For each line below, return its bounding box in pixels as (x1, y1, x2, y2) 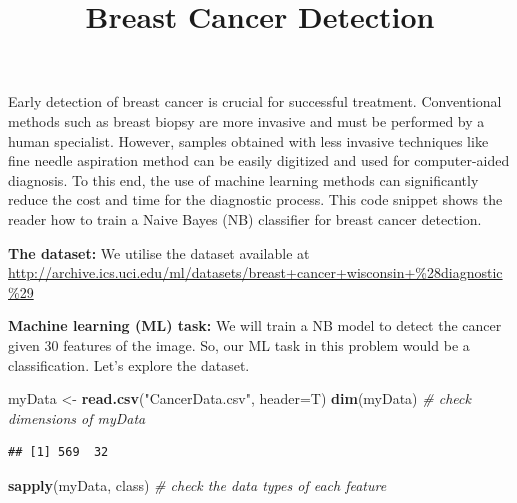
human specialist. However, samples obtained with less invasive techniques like (8, 130, 489, 151)
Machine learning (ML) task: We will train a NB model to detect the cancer (8, 315, 502, 336)
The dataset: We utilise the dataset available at (8, 242, 310, 263)
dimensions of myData (8, 407, 146, 428)
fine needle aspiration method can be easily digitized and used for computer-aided (8, 150, 510, 171)
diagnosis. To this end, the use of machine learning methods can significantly (8, 169, 479, 190)
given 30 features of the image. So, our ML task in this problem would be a (8, 334, 470, 355)
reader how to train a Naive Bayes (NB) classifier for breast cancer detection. (8, 208, 482, 229)
